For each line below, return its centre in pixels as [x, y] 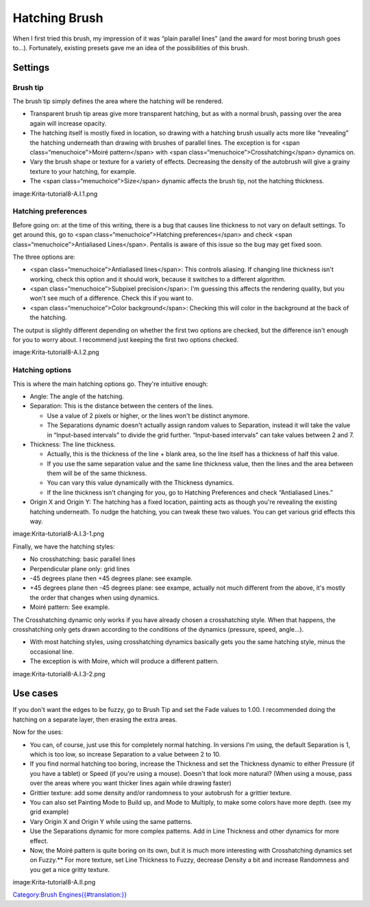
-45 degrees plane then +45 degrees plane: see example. [111, 578]
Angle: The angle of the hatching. [77, 396]
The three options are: [44, 257]
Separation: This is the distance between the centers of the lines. [122, 406]
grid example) [49, 812]
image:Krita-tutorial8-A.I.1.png [55, 194]
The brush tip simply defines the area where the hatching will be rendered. [118, 101]
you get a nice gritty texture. [70, 869]
